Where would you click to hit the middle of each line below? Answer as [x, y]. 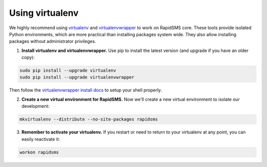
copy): [28, 57]
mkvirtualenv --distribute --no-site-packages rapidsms [89, 119]
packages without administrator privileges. [53, 42]
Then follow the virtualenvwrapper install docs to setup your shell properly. [86, 90]
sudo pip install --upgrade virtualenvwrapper [77, 77]
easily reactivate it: [41, 139]
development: [35, 106]
